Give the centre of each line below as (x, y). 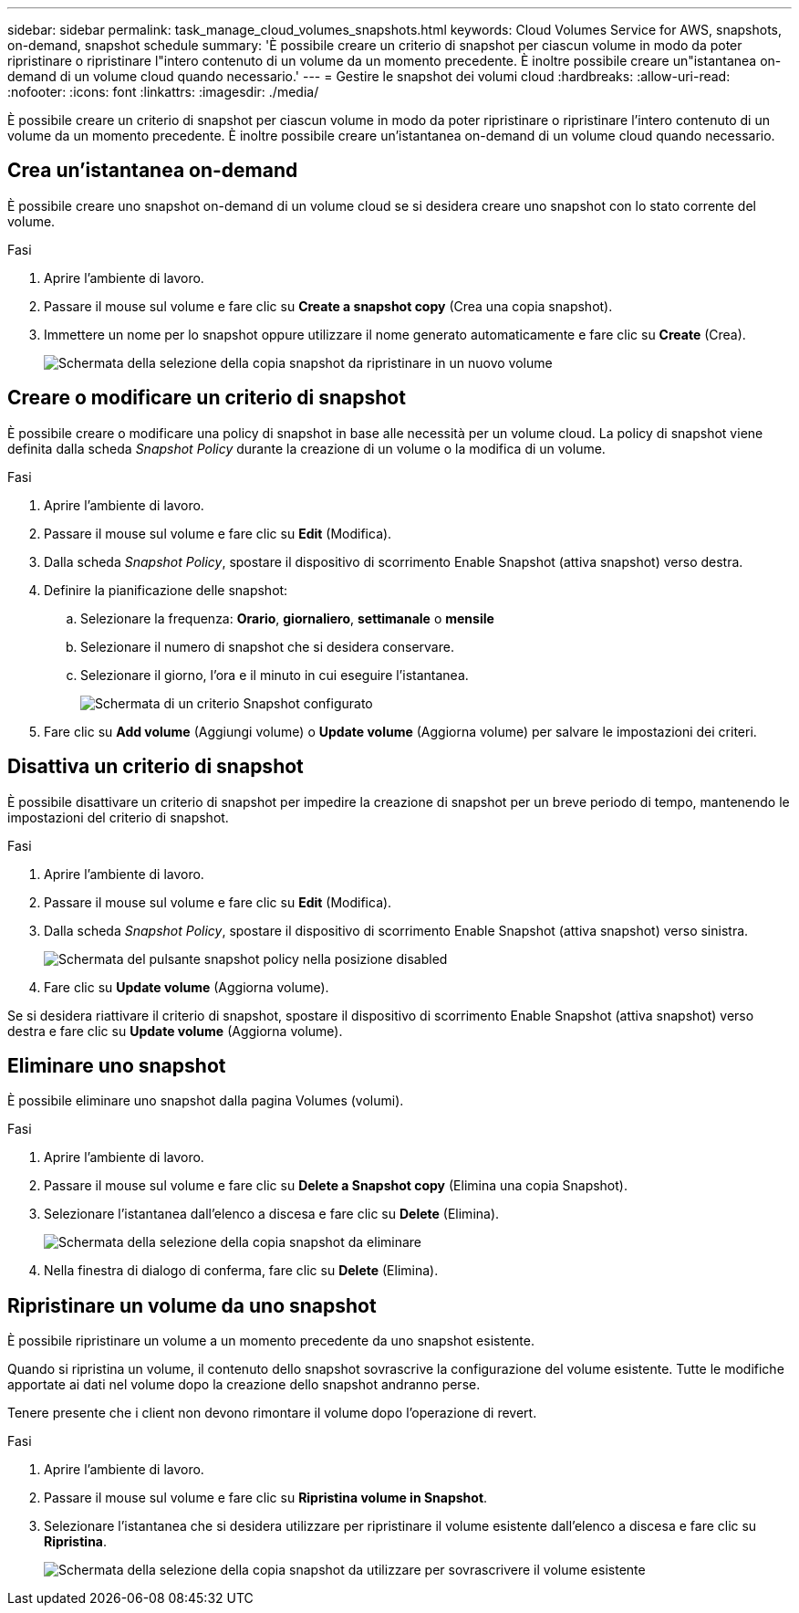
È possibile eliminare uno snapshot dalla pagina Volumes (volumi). (206, 1101)
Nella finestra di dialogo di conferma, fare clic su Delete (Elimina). (241, 1271)
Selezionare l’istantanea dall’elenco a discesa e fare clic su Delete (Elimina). (272, 1214)
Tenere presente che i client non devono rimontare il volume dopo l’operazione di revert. (272, 1413)
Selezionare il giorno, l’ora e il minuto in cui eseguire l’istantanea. (275, 675)
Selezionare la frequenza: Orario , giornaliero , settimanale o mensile (287, 618)
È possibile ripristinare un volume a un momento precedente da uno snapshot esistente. (271, 1341)
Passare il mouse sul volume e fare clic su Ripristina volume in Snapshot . (266, 1498)
